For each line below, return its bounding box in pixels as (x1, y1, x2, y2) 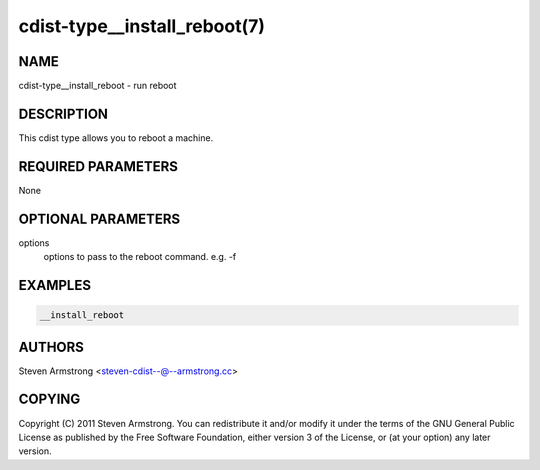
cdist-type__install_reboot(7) (18, 15, 265, 37)
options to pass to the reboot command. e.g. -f (43, 251, 237, 263)
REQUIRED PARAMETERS (18, 158, 179, 175)
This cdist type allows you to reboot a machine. (18, 131, 214, 144)
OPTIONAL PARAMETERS (18, 210, 181, 227)
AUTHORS (18, 338, 85, 355)
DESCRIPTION (18, 105, 109, 122)
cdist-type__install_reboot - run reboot (18, 80, 177, 92)
